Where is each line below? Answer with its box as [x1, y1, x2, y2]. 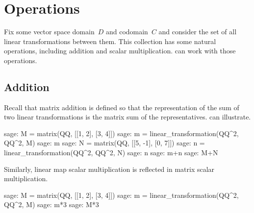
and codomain [105, 26, 148, 37]
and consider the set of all [158, 26, 237, 37]
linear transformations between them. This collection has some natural [4, 36, 216, 46]
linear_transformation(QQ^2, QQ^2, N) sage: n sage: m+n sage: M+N [4, 147, 218, 158]
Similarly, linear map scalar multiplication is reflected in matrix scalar [4, 164, 215, 174]
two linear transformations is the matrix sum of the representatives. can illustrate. [4, 112, 251, 122]
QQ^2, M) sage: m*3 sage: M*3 [4, 199, 99, 210]
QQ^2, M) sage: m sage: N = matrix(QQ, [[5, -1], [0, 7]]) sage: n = [4, 138, 205, 148]
